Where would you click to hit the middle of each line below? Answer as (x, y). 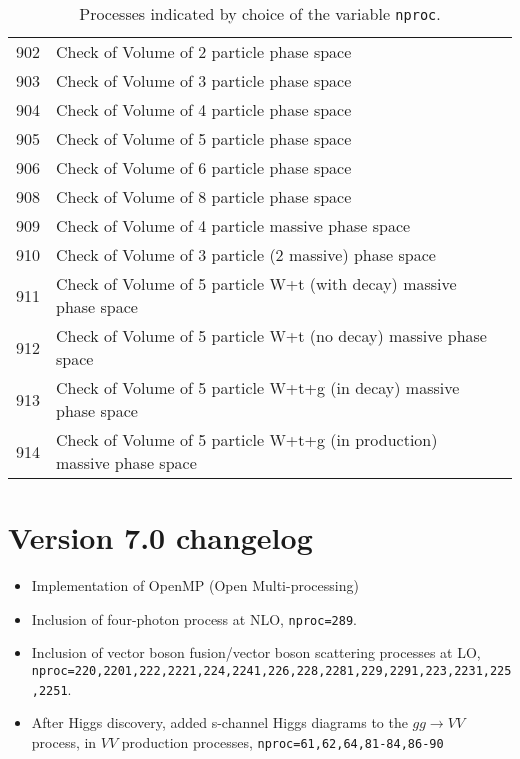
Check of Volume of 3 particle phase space (204, 80)
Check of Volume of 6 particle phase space (204, 167)
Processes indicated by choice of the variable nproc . (260, 13)
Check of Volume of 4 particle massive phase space (233, 225)
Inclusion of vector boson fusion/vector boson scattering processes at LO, (256, 652)
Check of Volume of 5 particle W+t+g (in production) (247, 439)
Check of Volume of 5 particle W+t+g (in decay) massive (258, 387)
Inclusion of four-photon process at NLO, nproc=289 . (194, 618)
